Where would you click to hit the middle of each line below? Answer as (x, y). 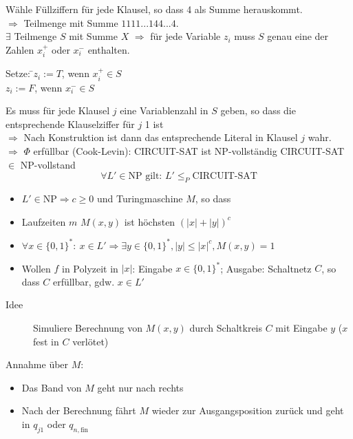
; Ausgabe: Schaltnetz (266, 268)
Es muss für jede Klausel (58, 110)
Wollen (36, 268)
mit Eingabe (301, 327)
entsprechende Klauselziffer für (70, 124)
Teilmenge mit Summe (71, 22)
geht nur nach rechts (140, 387)
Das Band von (52, 387)
